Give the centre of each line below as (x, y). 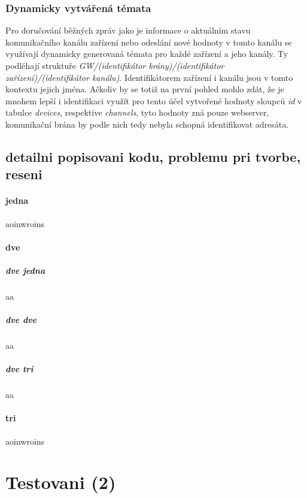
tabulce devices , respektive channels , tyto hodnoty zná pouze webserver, (137, 112)
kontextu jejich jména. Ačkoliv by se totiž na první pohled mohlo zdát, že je (145, 89)
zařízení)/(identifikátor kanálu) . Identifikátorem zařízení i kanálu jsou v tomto (149, 77)
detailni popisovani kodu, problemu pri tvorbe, (153, 156)
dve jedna (25, 270)
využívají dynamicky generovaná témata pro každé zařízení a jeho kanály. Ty (147, 54)
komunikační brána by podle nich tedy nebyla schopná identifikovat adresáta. (147, 124)
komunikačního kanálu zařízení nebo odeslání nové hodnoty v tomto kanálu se (149, 42)
